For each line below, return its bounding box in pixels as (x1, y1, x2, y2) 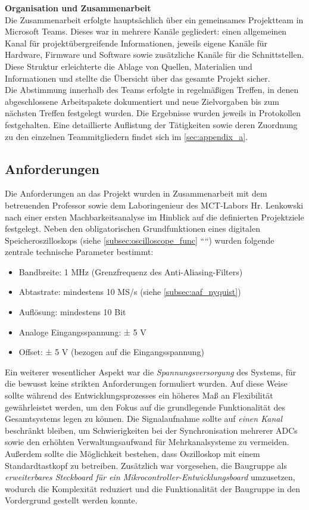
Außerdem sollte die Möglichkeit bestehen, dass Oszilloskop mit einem (5, 447, 260, 460)
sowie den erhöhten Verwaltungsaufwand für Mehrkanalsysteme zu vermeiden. (5, 436, 289, 448)
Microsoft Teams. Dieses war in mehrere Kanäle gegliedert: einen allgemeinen (5, 25, 287, 38)
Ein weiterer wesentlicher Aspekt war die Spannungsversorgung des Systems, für (5, 365, 296, 378)
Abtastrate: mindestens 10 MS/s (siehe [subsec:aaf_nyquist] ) (18, 285, 241, 298)
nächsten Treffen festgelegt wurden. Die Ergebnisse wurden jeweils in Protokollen (5, 107, 301, 119)
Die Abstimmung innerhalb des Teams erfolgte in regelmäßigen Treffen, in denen (5, 83, 299, 96)
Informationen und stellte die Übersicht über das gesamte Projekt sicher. (5, 71, 270, 84)
